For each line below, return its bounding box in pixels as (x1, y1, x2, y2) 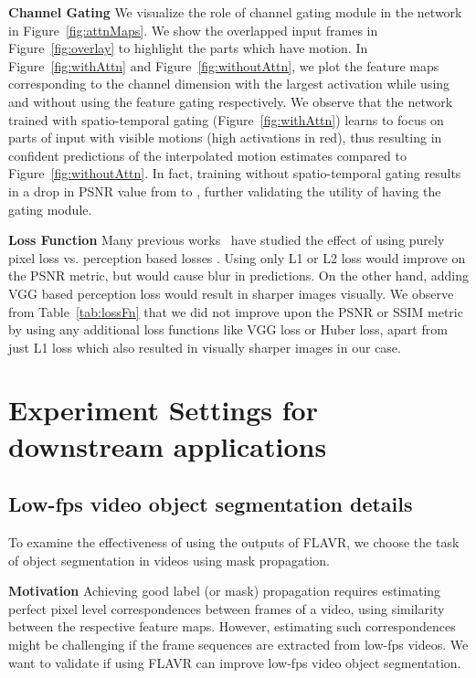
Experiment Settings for (8, 391, 318, 429)
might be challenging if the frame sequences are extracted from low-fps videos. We (8, 635, 469, 654)
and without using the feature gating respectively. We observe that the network (8, 91, 453, 111)
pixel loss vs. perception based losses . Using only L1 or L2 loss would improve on (8, 248, 466, 267)
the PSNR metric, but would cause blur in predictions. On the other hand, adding (8, 266, 469, 285)
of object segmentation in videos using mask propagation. (8, 550, 330, 569)
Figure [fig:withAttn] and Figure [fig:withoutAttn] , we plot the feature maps (8, 56, 439, 75)
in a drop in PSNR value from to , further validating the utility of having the (8, 181, 441, 200)
